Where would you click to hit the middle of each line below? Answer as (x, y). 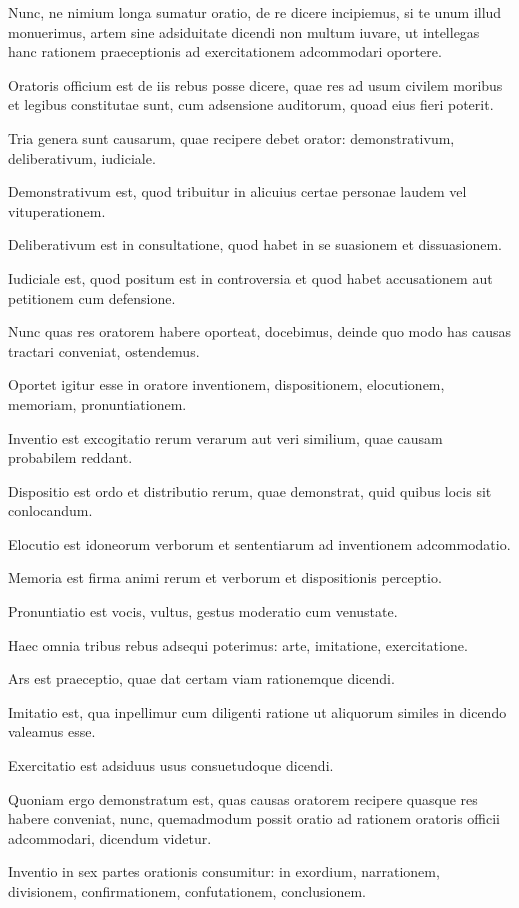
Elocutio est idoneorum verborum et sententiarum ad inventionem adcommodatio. (259, 543)
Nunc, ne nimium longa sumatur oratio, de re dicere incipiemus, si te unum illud (255, 12)
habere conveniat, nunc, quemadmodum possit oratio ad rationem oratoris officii (254, 818)
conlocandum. (50, 510)
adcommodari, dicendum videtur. (110, 837)
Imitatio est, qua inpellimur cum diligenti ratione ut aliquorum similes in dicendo (257, 711)
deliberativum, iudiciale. (82, 157)
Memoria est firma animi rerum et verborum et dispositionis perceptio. (225, 577)
